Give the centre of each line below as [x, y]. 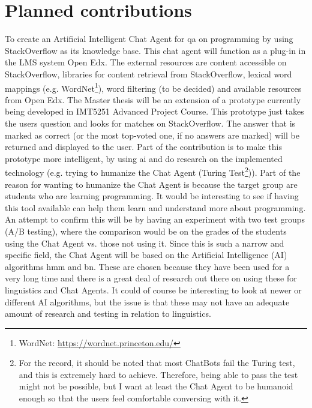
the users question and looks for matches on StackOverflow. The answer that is [150, 123]
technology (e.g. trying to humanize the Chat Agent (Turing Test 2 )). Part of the [153, 171]
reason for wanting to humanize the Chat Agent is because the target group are [151, 184]
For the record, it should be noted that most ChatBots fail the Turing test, [157, 363]
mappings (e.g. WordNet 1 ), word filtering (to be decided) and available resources [153, 87]
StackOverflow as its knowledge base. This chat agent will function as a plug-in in [155, 50]
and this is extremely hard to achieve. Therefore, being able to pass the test [158, 374]
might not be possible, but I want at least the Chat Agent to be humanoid [156, 386]
